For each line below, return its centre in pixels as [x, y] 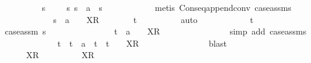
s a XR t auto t [153, 19]
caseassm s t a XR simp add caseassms [155, 31]
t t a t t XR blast [142, 43]
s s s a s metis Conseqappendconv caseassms [166, 7]
